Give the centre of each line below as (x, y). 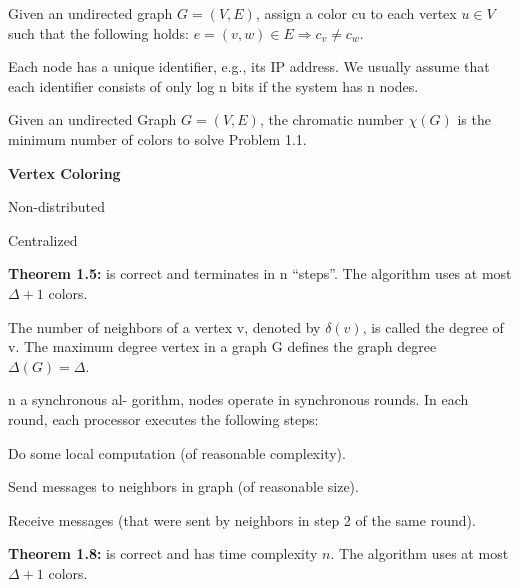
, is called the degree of (433, 326)
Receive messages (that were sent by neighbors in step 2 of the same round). (242, 519)
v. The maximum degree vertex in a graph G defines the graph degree (222, 346)
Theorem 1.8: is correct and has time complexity (163, 553)
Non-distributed (56, 206)
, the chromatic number (331, 119)
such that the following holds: (99, 32)
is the (474, 119)
